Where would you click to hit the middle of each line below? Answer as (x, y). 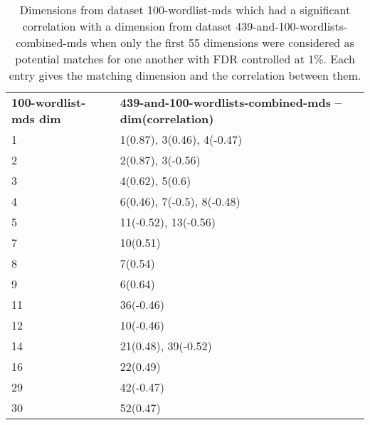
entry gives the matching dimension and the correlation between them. (185, 75)
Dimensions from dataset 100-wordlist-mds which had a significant (185, 10)
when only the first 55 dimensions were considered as (222, 42)
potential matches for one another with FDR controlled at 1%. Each (185, 59)
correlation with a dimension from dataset (127, 26)
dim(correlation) (167, 119)
